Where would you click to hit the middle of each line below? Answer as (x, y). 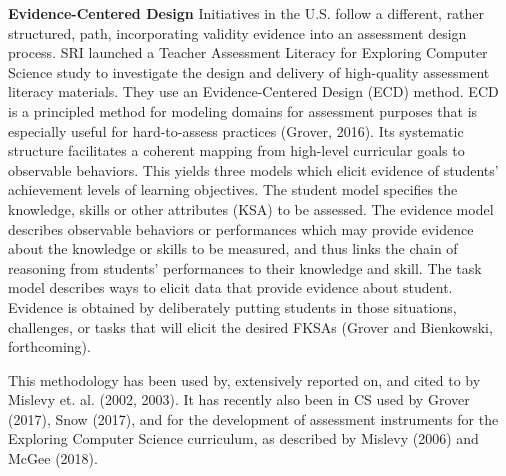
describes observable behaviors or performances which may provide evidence (241, 228)
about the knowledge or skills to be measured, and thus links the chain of (233, 248)
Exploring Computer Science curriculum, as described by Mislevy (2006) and (243, 438)
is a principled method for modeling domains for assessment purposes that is (243, 110)
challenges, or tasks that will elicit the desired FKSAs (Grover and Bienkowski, (250, 326)
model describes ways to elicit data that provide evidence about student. (230, 287)
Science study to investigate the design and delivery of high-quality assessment (249, 71)
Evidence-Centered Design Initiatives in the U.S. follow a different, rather (246, 13)
